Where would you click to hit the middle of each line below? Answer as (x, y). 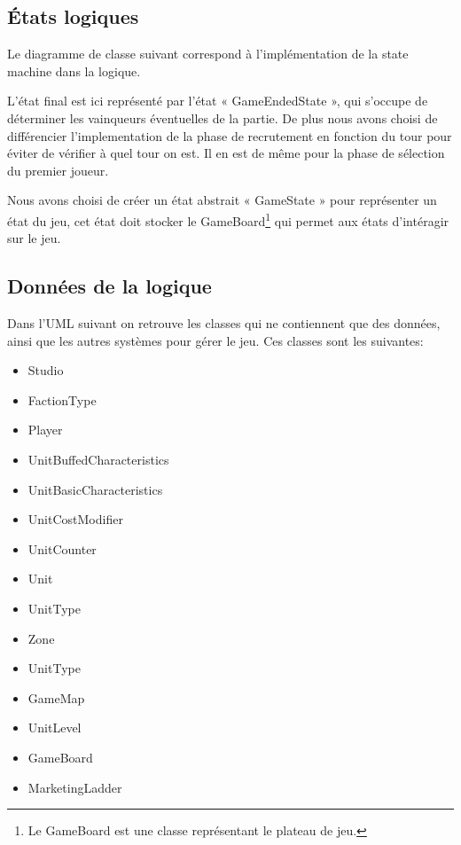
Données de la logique (109, 286)
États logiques (73, 16)
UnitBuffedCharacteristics (98, 459)
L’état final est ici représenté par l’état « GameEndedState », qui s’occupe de (218, 101)
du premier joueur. (58, 170)
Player (45, 430)
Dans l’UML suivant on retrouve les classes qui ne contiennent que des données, (224, 323)
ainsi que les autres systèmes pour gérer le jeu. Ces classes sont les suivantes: (215, 340)
